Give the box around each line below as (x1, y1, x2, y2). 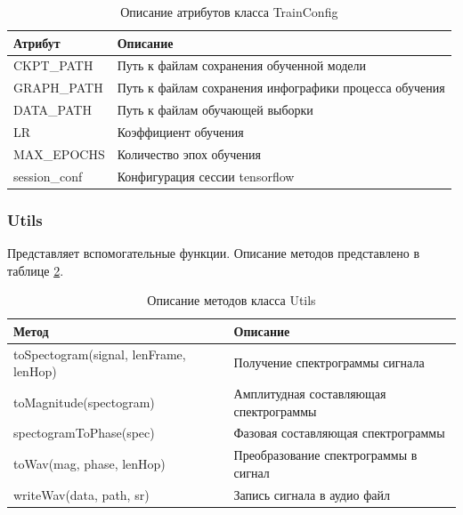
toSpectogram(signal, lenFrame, (13, 344, 186, 363)
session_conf (13, 166, 83, 185)
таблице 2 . (7, 261, 64, 279)
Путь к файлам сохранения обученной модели (117, 56, 367, 75)
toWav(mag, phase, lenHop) (13, 455, 166, 473)
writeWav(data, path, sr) (13, 485, 150, 503)
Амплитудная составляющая (233, 384, 386, 403)
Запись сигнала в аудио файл (233, 485, 390, 503)
